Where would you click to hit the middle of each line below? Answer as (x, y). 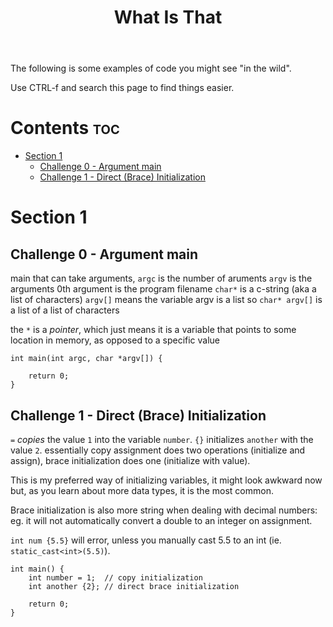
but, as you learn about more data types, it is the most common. (142, 490)
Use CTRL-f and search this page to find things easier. (122, 88)
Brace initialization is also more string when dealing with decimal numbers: (164, 510)
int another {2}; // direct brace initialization (134, 586)
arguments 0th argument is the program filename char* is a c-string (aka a (163, 289)
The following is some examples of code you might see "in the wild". (151, 68)
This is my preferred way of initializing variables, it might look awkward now (166, 480)
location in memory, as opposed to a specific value (115, 340)
